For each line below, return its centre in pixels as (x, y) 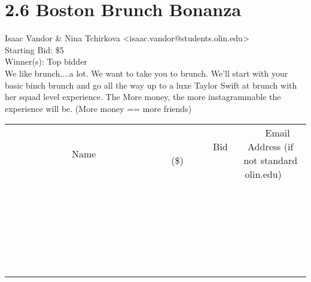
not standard (271, 160)
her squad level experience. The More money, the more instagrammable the (143, 97)
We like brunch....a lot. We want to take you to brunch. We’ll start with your (147, 73)
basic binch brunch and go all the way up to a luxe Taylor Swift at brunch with (151, 85)
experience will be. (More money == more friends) (98, 108)
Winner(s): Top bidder (46, 61)
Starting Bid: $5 (34, 49)
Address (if (271, 147)
